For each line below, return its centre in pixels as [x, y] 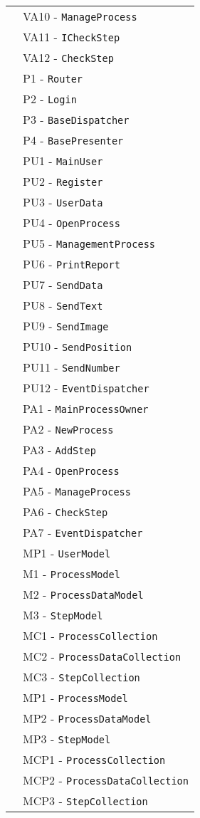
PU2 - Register [63, 181]
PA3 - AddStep [59, 450]
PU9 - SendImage [66, 326]
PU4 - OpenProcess [72, 222]
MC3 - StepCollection [81, 677]
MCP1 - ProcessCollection [94, 759]
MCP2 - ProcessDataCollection [106, 780]
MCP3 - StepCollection [85, 801]
